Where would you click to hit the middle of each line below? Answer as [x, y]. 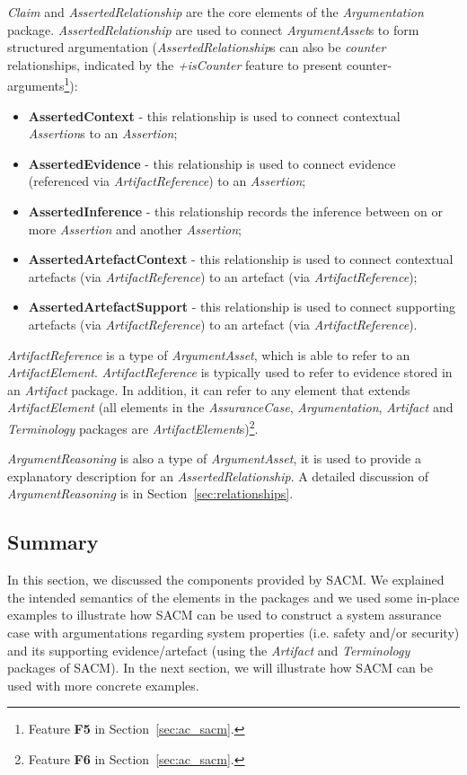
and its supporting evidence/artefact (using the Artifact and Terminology [209, 650]
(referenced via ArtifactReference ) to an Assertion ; [167, 181]
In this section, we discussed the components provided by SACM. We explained [226, 580]
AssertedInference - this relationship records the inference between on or [235, 211]
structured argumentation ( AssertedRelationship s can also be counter [197, 47]
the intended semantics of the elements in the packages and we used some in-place [233, 597]
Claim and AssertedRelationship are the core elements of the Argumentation [216, 12]
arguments [36, 86]
